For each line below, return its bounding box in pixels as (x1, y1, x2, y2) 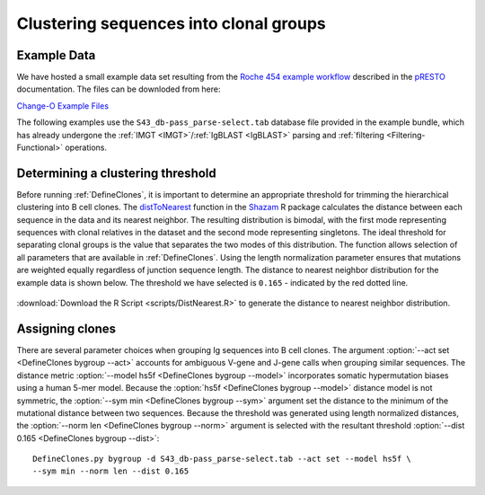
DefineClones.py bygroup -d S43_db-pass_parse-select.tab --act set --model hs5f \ (32, 454, 412, 464)
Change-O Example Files (16, 100, 110, 111)
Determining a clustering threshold (16, 165, 217, 181)
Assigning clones (16, 321, 117, 336)
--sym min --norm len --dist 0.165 (32, 466, 190, 476)
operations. (64, 142, 108, 153)
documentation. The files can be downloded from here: (16, 84, 221, 94)
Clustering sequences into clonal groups (16, 13, 327, 33)
